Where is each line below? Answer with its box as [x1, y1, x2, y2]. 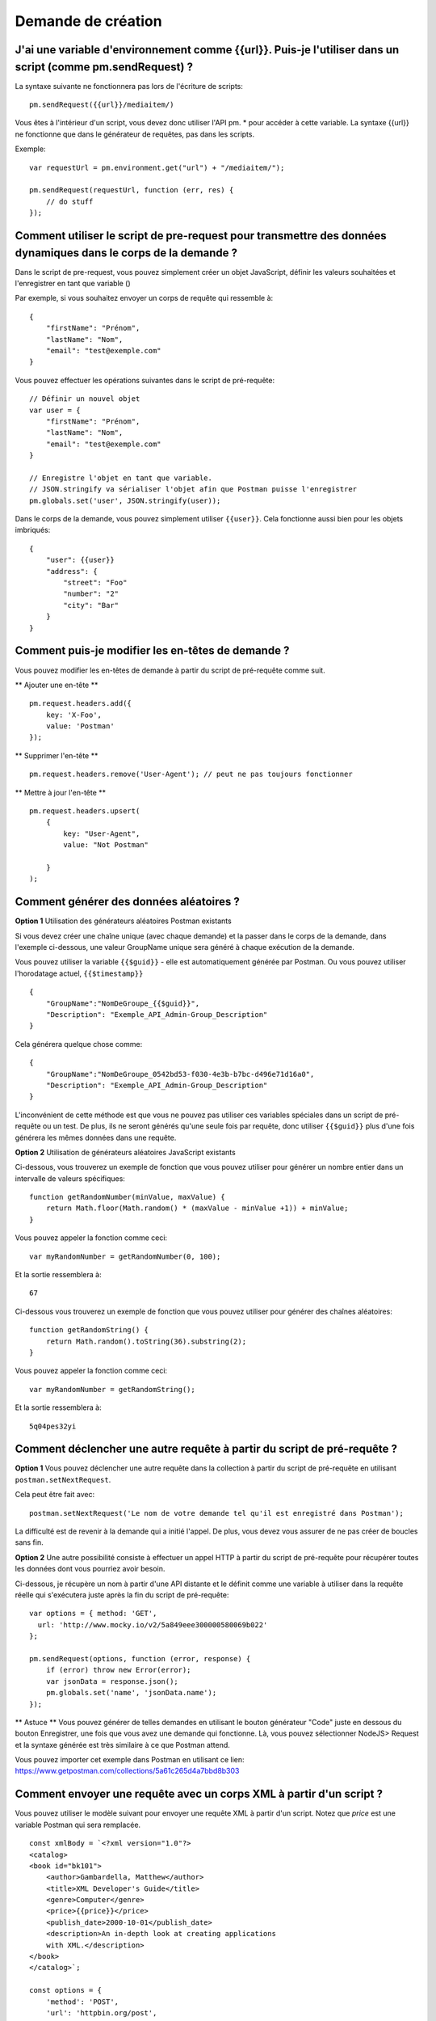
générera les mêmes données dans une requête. [15, 1133, 177, 1142]
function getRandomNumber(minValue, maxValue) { [29, 1192, 225, 1202]
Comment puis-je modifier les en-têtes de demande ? [15, 643, 290, 658]
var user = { [29, 405, 81, 415]
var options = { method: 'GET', [29, 1609, 157, 1618]
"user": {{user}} [45, 555, 115, 565]
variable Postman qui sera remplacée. [15, 1820, 141, 1829]
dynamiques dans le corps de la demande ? [15, 246, 238, 259]
